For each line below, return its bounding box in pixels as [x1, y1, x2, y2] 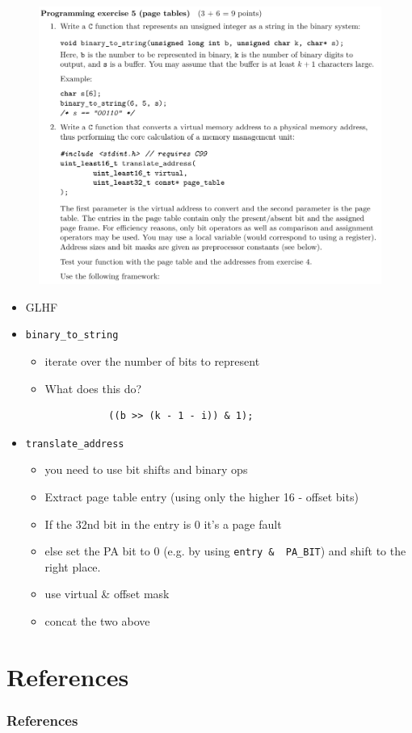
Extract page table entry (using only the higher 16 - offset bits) [44, 488, 359, 505]
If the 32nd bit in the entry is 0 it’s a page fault [44, 515, 282, 532]
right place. [44, 558, 101, 575]
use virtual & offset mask [44, 585, 170, 602]
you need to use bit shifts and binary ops [44, 461, 248, 478]
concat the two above [44, 613, 150, 630]
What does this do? [44, 379, 142, 396]
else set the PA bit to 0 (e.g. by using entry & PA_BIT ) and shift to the [44, 542, 406, 559]
